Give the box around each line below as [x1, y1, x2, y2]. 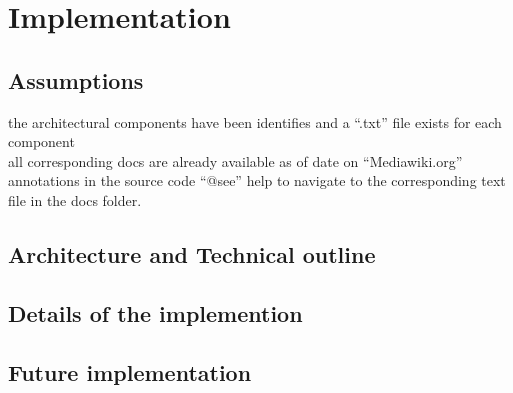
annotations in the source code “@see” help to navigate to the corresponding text [8, 170, 506, 191]
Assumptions [8, 64, 144, 95]
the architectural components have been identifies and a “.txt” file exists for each [8, 111, 502, 132]
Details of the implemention [8, 297, 303, 328]
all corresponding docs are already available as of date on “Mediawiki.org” [8, 150, 463, 171]
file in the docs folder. [8, 189, 142, 210]
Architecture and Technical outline [8, 238, 376, 269]
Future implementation [8, 356, 252, 387]
